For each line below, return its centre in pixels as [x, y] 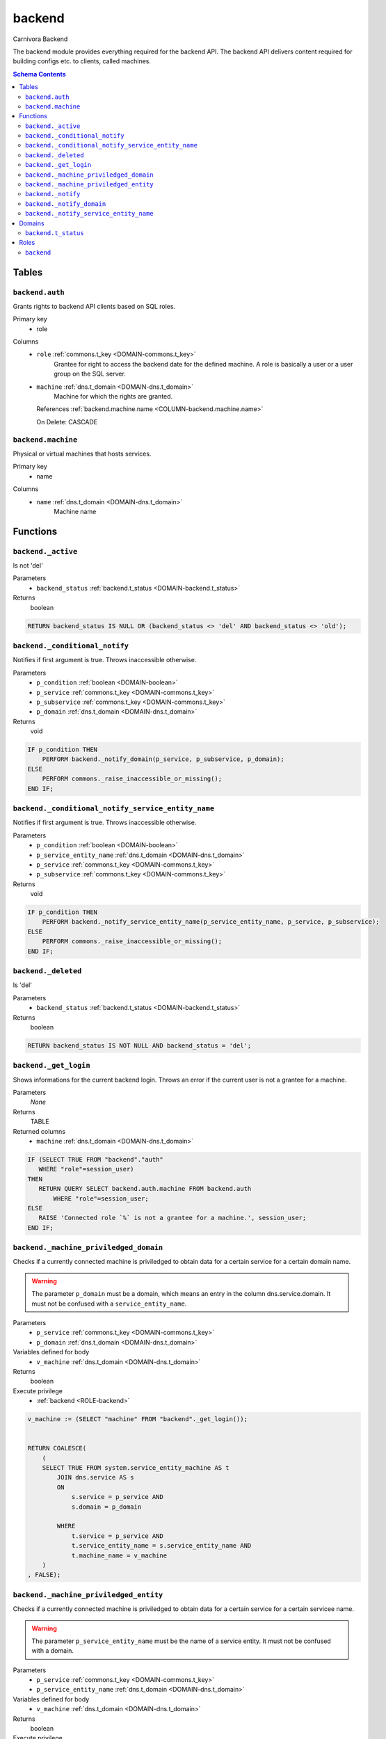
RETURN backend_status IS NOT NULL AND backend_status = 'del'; [139, 1045]
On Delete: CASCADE [67, 422]
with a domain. [53, 1651]
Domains [32, 223]
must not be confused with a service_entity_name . [109, 1304]
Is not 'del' [28, 566]
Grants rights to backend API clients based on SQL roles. [94, 306]
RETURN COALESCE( [57, 1448]
